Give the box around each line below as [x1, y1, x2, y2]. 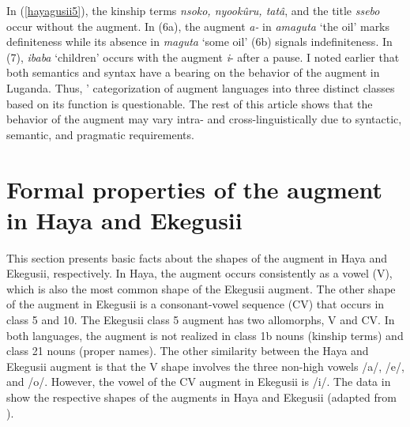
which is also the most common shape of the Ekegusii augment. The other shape [6, 280, 396, 297]
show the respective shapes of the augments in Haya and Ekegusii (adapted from [6, 389, 397, 405]
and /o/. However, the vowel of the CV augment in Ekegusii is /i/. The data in [6, 373, 391, 390]
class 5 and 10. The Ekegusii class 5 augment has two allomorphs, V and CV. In [6, 312, 395, 328]
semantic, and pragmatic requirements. [6, 126, 194, 142]
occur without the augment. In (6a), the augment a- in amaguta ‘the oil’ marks [6, 17, 390, 34]
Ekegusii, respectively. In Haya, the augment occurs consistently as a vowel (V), [6, 265, 393, 282]
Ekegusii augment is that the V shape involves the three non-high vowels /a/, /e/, [6, 357, 404, 374]
